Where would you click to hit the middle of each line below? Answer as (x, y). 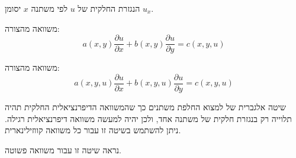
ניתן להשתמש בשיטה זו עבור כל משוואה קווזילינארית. (93, 130)
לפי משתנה (49, 8)
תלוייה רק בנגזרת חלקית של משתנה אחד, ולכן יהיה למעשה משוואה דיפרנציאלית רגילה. (148, 118)
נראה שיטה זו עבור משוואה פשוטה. (63, 149)
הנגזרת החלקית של (109, 8)
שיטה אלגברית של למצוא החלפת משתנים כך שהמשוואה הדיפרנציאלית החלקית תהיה (146, 106)
